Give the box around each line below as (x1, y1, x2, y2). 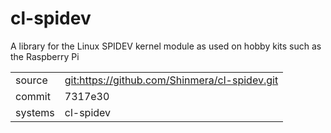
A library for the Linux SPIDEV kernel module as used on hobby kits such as (10, 40, 322, 52)
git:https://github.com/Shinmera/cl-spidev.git (64, 73, 279, 87)
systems (15, 105, 55, 119)
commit (15, 89, 51, 103)
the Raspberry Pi (10, 50, 80, 62)
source (15, 73, 48, 87)
